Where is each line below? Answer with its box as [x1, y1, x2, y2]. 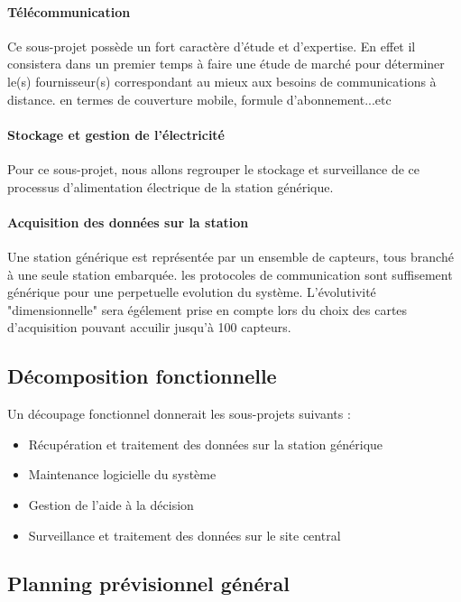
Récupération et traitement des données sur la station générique [28, 434, 383, 453]
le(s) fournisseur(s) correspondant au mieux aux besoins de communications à [7, 71, 437, 90]
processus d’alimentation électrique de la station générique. [7, 177, 334, 196]
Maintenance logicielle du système [28, 465, 217, 484]
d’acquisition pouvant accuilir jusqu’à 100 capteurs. [7, 318, 291, 337]
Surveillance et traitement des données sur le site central [28, 525, 341, 544]
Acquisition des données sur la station [7, 212, 249, 231]
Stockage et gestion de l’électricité [7, 125, 225, 144]
